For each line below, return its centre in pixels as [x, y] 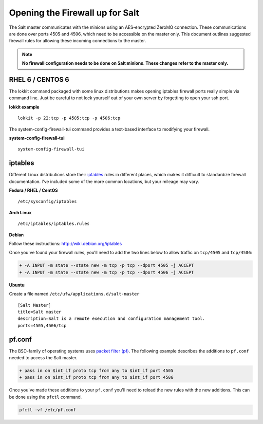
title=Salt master [40, 312]
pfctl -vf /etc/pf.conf [48, 410]
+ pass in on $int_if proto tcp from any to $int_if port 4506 [96, 378]
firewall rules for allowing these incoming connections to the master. [77, 41]
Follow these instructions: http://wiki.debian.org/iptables [66, 244]
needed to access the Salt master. [43, 358]
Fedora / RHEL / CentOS [33, 190]
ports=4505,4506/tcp [42, 325]
